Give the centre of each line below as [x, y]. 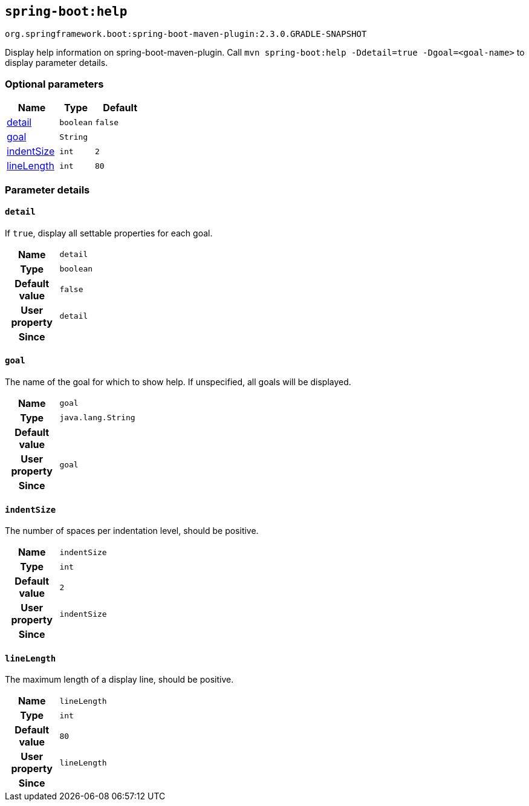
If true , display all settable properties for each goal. [109, 233]
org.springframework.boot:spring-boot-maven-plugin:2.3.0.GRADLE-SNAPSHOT [186, 34]
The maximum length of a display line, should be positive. [119, 680]
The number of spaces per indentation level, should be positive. [132, 531]
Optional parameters [54, 84]
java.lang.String [97, 418]
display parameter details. [57, 63]
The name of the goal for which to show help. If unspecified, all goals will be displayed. [178, 382]
